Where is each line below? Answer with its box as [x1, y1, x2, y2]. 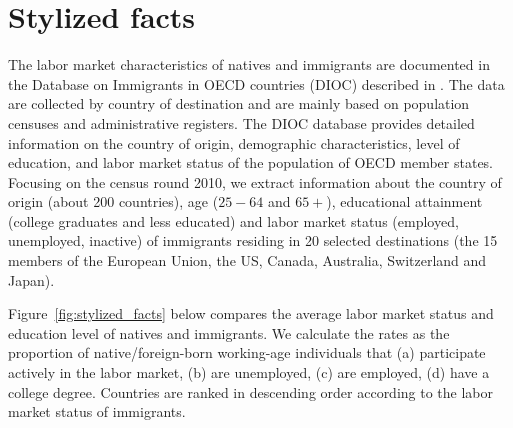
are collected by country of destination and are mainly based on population [8, 93, 470, 114]
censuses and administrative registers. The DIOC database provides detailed [8, 112, 475, 133]
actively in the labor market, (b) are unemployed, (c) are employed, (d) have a [8, 362, 490, 383]
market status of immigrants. [8, 401, 186, 422]
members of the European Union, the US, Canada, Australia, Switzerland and [8, 250, 487, 271]
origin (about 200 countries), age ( [8, 191, 219, 212]
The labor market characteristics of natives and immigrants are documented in [8, 54, 490, 75]
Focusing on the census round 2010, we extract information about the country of [8, 171, 502, 192]
